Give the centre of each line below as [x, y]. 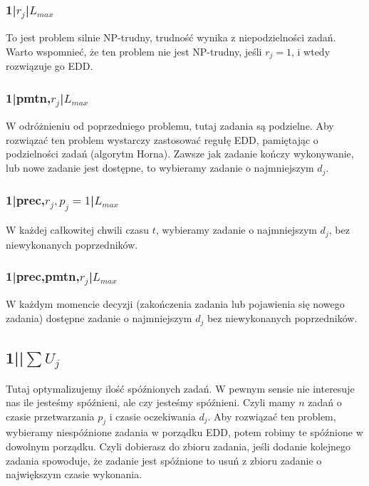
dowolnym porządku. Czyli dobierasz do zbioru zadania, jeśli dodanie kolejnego [178, 446]
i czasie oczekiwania [152, 416]
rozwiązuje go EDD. [50, 66]
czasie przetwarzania [50, 416]
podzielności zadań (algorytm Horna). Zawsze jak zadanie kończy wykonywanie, [180, 154]
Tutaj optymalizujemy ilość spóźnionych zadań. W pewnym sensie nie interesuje [180, 388]
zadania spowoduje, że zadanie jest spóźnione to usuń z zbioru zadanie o [164, 460]
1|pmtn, [28, 97]
